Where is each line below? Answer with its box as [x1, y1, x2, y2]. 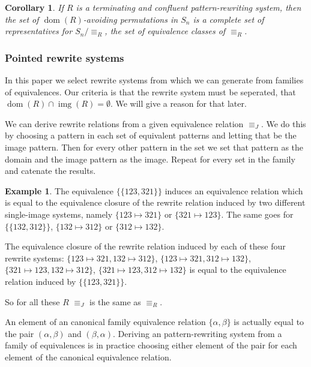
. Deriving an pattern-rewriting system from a [113, 327, 282, 339]
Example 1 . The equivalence [5, 184, 114, 197]
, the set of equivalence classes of [104, 25, 226, 37]
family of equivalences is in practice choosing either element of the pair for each [5, 339, 297, 351]
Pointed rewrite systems [5, 50, 124, 65]
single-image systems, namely [5, 207, 113, 220]
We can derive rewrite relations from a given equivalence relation [5, 117, 244, 130]
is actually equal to [234, 315, 304, 328]
